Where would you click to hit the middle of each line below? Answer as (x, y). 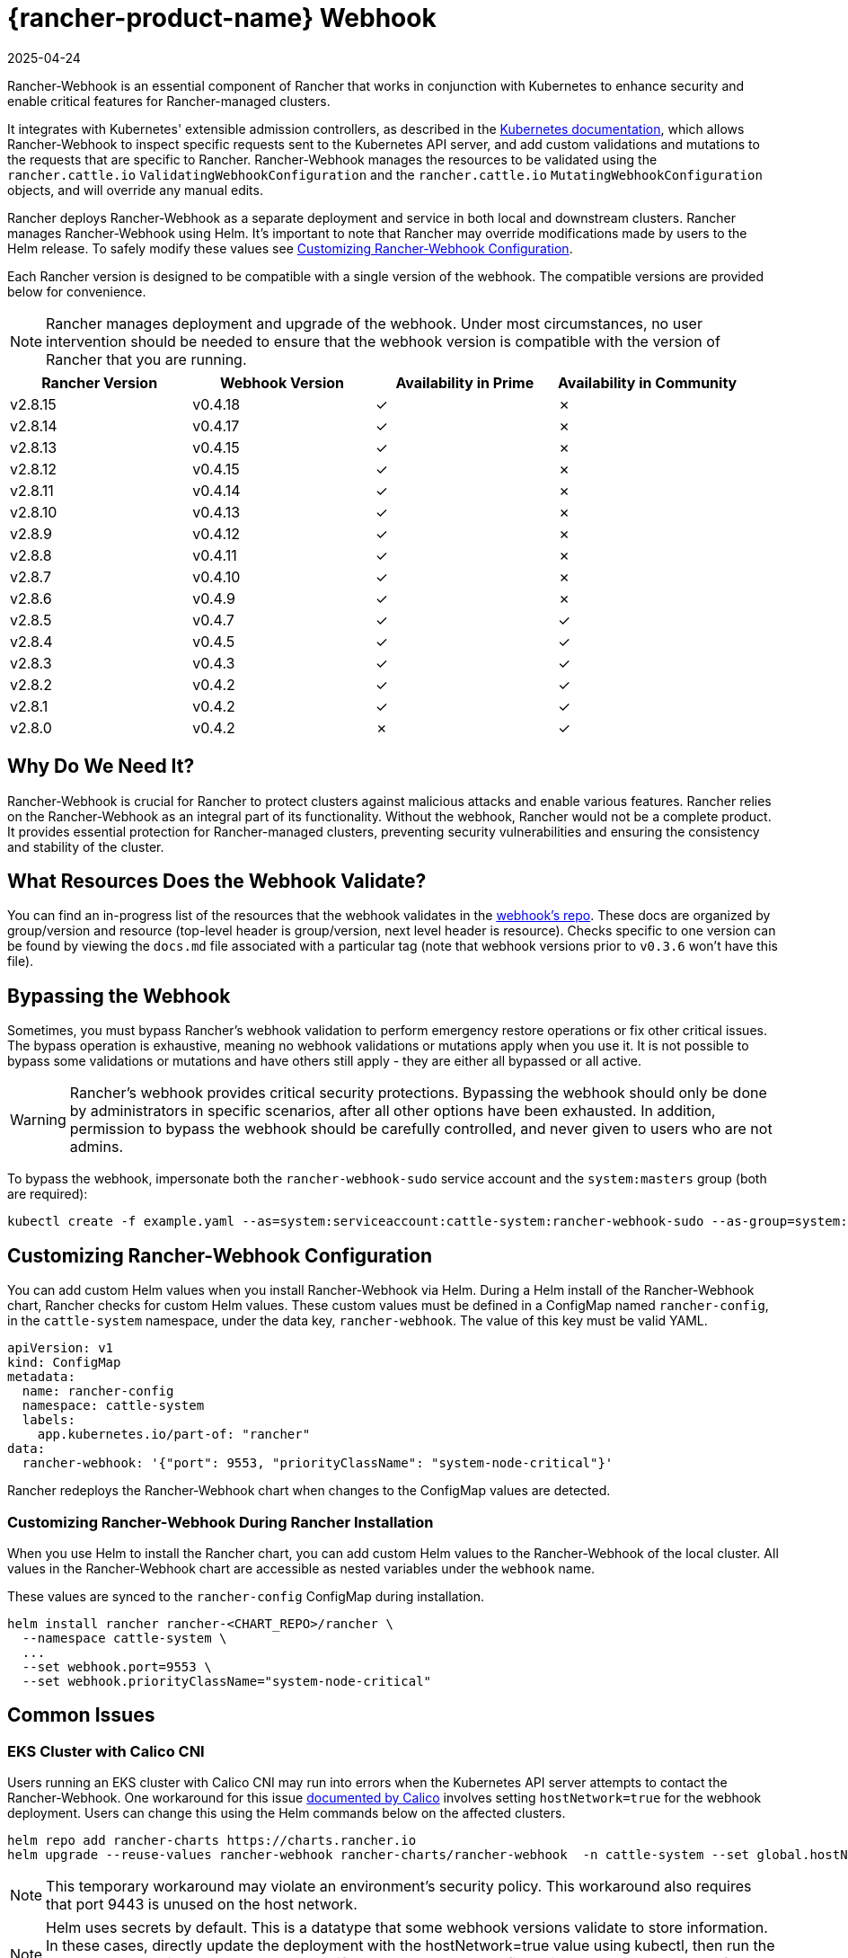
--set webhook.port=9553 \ (117, 1666)
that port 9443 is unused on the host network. (202, 1905)
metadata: (41, 1377)
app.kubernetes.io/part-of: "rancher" (174, 1435)
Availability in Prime (465, 382)
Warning (38, 1120)
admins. (96, 1147)
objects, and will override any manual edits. (135, 190)
